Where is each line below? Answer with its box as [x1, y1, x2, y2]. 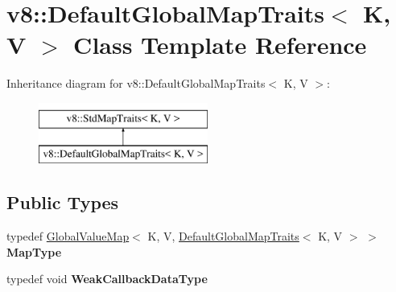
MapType [6, 243, 62, 260]
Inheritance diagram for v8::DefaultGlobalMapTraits [6, 75, 266, 92]
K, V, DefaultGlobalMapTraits [147, 228, 299, 245]
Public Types [6, 190, 119, 215]
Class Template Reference [73, 28, 367, 61]
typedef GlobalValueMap [6, 228, 130, 245]
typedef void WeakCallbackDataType [6, 270, 208, 287]
